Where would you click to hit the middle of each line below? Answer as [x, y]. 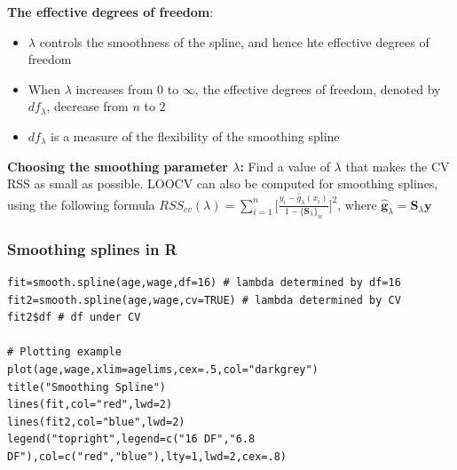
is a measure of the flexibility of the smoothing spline [195, 135]
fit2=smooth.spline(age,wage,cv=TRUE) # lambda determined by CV [204, 300]
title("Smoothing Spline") [87, 387]
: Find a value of [285, 166]
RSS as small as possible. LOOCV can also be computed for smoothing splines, [223, 183]
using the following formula [81, 204]
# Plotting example [64, 352]
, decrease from [87, 106]
